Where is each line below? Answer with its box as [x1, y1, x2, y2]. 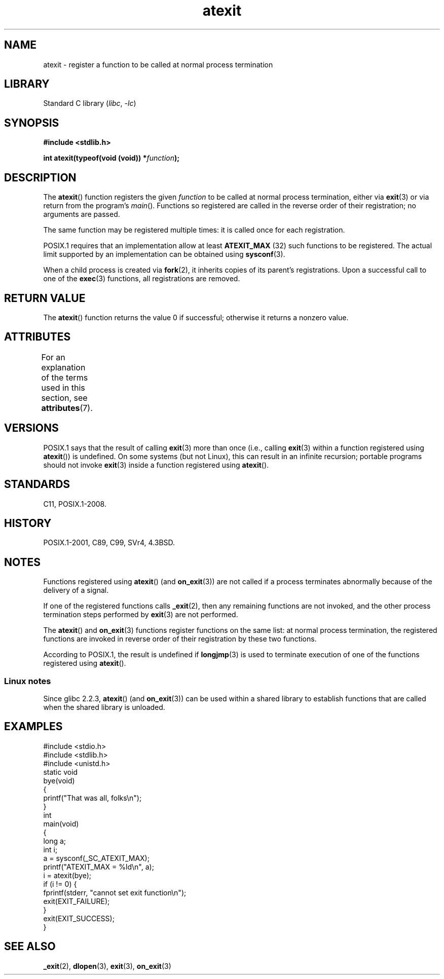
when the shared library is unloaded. [43, 702, 165, 711]
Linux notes [4, 675, 51, 686]
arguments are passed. [43, 210, 120, 219]
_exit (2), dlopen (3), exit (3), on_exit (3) [43, 961, 171, 970]
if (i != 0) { [43, 879, 77, 888]
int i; [43, 845, 58, 854]
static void [43, 767, 78, 776]
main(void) [43, 819, 79, 828]
